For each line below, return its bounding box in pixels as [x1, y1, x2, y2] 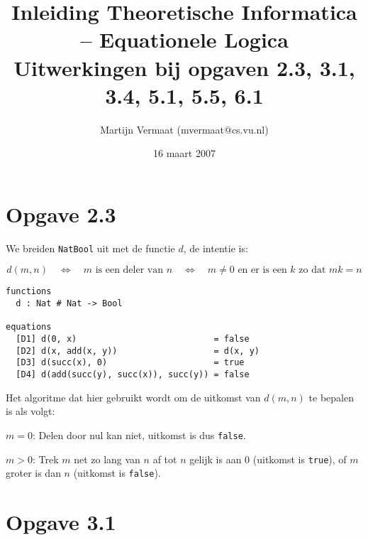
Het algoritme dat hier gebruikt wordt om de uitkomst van [6, 389, 261, 404]
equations [6, 322, 52, 333]
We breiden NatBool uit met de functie [6, 240, 175, 255]
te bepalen [308, 389, 354, 404]
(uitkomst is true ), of [252, 451, 347, 466]
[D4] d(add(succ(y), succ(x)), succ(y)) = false [16, 369, 250, 380]
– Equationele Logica [80, 25, 289, 54]
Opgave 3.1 [6, 507, 116, 536]
